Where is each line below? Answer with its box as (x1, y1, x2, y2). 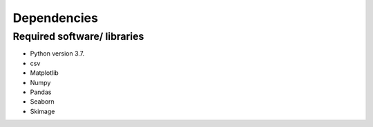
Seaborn (30, 97, 55, 106)
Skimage (30, 107, 55, 115)
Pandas (30, 88, 52, 96)
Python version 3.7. (30, 49, 85, 58)
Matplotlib (30, 69, 59, 77)
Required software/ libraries (12, 30, 144, 43)
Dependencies (12, 10, 98, 25)
